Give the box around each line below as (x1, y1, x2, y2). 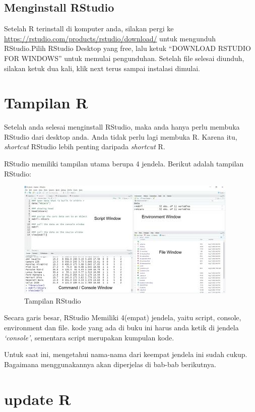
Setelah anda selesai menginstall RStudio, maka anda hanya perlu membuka (4, 122, 240, 132)
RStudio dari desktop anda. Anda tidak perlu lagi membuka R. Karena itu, (4, 131, 237, 142)
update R (4, 388, 71, 409)
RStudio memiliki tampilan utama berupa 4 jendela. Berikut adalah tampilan (4, 158, 244, 169)
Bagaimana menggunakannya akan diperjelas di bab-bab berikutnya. (4, 359, 216, 369)
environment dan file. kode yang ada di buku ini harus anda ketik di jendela (4, 322, 239, 333)
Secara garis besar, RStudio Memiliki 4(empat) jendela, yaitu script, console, (4, 312, 241, 323)
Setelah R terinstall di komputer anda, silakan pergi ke (4, 23, 174, 34)
